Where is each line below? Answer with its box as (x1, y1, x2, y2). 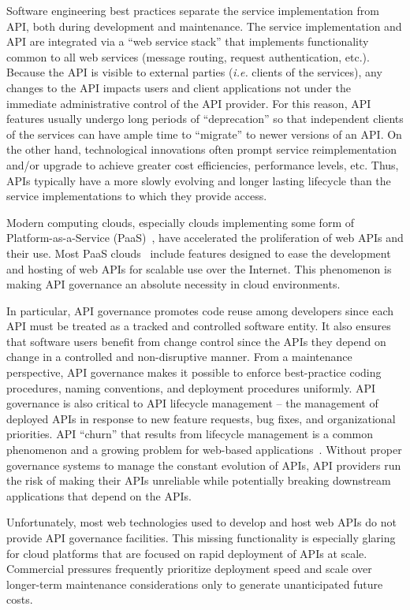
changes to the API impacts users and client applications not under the (6, 79, 351, 95)
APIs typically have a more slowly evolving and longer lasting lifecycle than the (6, 172, 391, 188)
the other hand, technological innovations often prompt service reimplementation (6, 141, 397, 158)
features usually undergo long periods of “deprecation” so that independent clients (6, 110, 404, 127)
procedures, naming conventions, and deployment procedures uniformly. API (6, 379, 376, 396)
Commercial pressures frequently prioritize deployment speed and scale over (6, 560, 372, 577)
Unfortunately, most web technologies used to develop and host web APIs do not (6, 514, 397, 530)
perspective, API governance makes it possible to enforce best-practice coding (6, 364, 382, 381)
